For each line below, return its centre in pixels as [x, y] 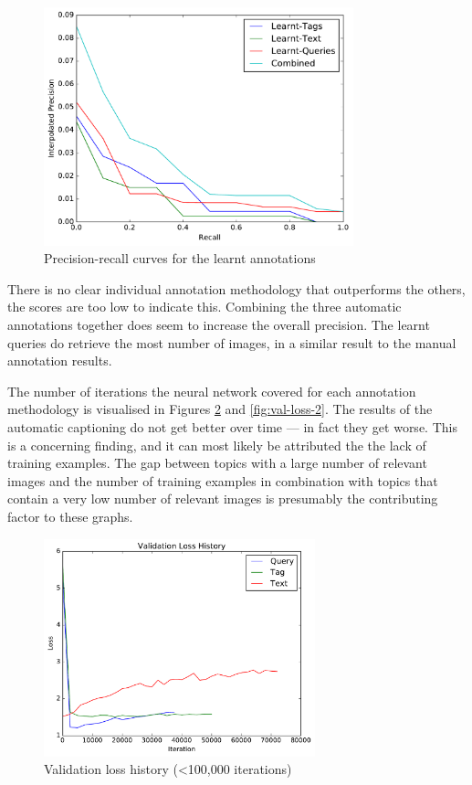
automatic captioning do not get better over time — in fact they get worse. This [232, 427]
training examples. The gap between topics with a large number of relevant [217, 463]
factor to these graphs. [70, 516]
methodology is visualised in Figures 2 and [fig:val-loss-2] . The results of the [220, 409]
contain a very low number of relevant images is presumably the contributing [223, 499]
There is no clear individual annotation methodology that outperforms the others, [236, 288]
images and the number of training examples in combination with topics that [223, 480]
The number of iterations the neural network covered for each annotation [212, 391]
